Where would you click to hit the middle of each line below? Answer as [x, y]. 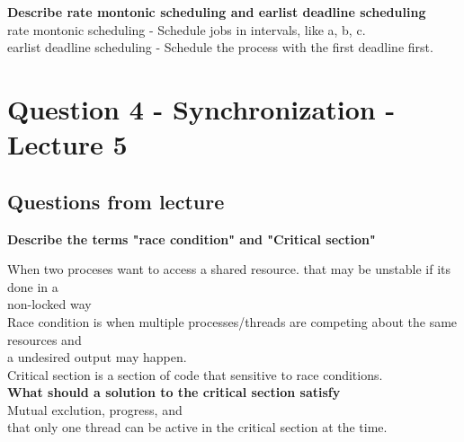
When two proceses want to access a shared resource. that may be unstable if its [229, 269]
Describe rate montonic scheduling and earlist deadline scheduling [217, 12]
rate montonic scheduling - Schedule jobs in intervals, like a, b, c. [187, 29]
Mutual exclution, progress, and [95, 409]
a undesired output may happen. [97, 357]
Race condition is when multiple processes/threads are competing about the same [232, 321]
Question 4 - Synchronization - [201, 108]
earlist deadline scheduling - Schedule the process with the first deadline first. [220, 47]
